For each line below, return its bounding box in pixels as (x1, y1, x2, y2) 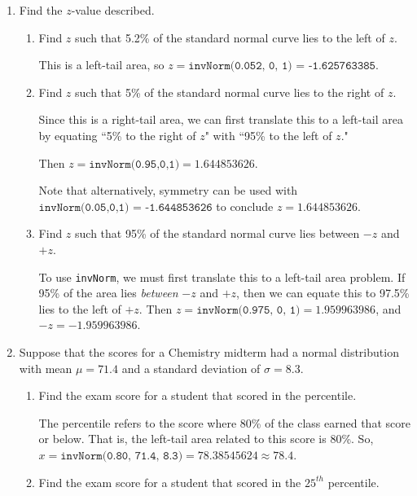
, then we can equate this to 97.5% (236, 284, 410, 301)
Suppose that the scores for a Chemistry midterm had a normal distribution (19, 343, 399, 360)
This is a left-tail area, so (38, 56, 165, 73)
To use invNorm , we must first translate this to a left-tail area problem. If (38, 268, 406, 285)
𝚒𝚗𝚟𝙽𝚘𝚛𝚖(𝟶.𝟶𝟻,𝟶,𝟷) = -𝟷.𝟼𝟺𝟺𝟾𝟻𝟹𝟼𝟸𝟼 (38, 201, 213, 213)
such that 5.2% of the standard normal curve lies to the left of (75, 29, 385, 46)
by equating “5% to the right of (38, 126, 196, 143)
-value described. (71, 2, 155, 18)
